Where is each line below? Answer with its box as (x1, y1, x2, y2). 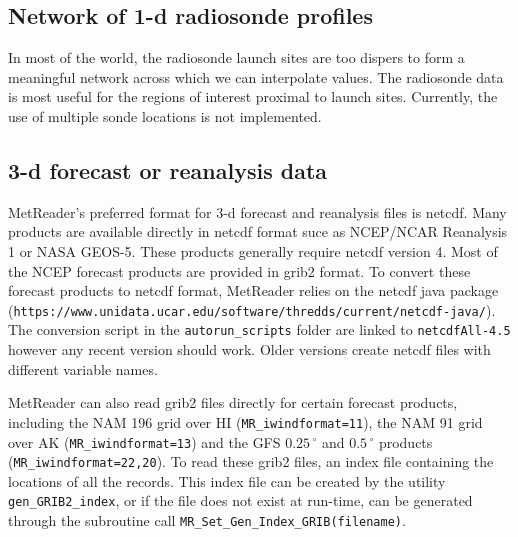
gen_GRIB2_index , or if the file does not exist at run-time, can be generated (8, 490, 473, 511)
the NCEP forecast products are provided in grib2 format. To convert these (8, 260, 471, 281)
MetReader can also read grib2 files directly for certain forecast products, (8, 392, 458, 413)
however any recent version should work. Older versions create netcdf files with (8, 339, 491, 360)
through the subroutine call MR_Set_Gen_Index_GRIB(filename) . (8, 510, 406, 531)
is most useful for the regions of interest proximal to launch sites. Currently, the (8, 86, 498, 107)
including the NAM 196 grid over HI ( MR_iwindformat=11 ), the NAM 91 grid (8, 411, 483, 432)
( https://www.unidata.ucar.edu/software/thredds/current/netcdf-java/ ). (8, 299, 496, 320)
